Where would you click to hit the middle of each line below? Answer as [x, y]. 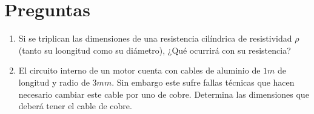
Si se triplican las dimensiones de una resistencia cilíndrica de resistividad [155, 38]
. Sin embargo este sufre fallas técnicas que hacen [203, 82]
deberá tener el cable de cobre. [75, 106]
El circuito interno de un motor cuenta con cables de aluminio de [139, 70]
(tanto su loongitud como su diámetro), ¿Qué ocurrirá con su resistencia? [155, 50]
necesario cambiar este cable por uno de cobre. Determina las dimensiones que [164, 94]
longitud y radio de [54, 82]
